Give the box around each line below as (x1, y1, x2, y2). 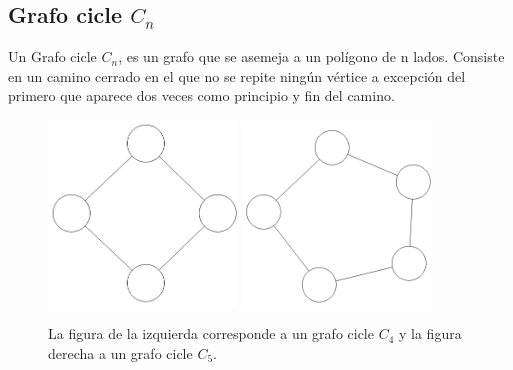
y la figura (399, 323, 462, 344)
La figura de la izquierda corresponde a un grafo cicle (48, 323, 374, 344)
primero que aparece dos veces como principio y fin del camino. (8, 85, 395, 106)
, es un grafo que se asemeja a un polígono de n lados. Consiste (118, 46, 505, 67)
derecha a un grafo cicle (48, 342, 193, 363)
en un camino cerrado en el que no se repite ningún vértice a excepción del (8, 65, 466, 86)
